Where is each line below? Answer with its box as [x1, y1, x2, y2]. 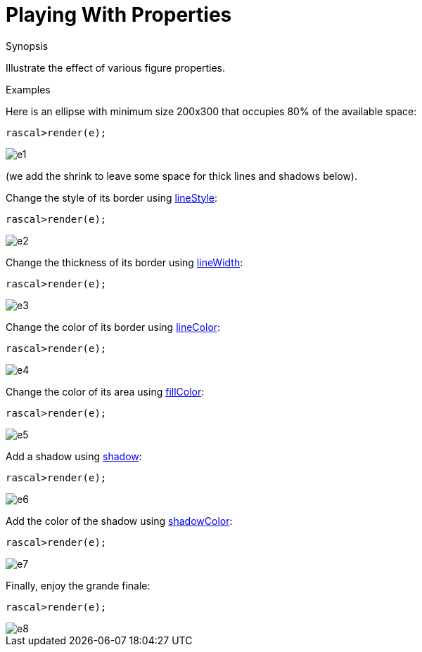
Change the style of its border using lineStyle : [6, 191, 218, 204]
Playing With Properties [6, 3, 232, 27]
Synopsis [6, 39, 49, 52]
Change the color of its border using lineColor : [6, 320, 221, 333]
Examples [6, 83, 51, 96]
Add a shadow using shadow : [6, 450, 142, 462]
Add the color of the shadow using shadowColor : [6, 514, 233, 527]
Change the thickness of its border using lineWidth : [6, 256, 243, 268]
